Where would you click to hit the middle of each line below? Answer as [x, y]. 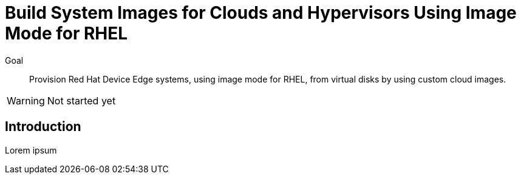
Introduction [43, 127]
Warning [26, 100]
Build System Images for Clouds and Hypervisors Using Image [261, 13]
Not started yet [81, 100]
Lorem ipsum [31, 150]
